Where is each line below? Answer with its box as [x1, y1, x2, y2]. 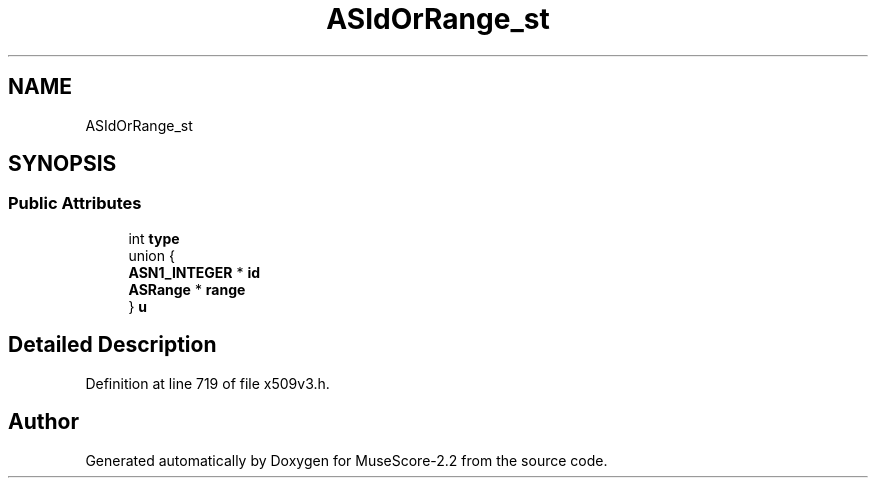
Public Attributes [8, 193, 142, 214]
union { [128, 246, 175, 264]
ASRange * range [128, 280, 246, 298]
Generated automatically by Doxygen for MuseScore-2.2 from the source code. [85, 451, 608, 469]
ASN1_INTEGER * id [128, 263, 261, 281]
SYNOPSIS [8, 151, 117, 177]
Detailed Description [8, 332, 217, 358]
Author [8, 409, 79, 435]
